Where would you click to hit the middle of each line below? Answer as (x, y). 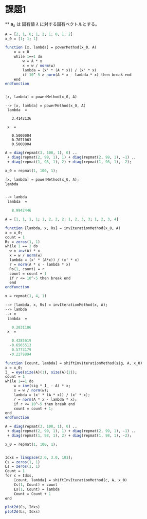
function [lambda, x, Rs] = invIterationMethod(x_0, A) (63, 228)
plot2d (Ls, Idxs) (23, 512)
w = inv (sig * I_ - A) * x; (42, 386)
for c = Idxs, (19, 476)
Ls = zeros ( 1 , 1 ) (23, 467)
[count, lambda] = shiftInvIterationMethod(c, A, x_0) (71, 480)
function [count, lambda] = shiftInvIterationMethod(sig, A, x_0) (74, 363)
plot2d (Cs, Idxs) (23, 507)
